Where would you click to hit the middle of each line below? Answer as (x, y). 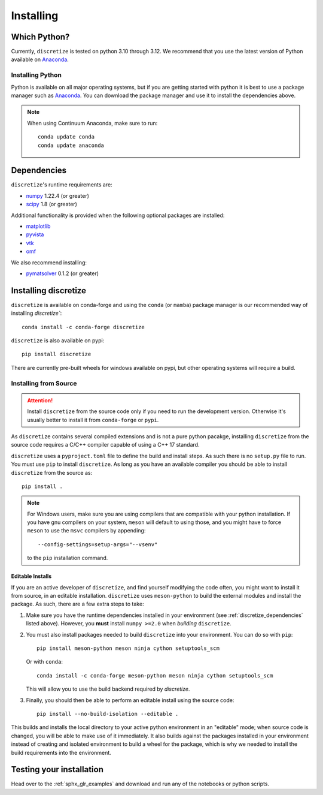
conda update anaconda (71, 145)
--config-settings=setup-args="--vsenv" (98, 544)
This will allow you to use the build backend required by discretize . (108, 689)
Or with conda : (44, 662)
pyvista (35, 234)
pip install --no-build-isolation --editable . (108, 714)
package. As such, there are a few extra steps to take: (77, 604)
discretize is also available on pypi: (58, 341)
